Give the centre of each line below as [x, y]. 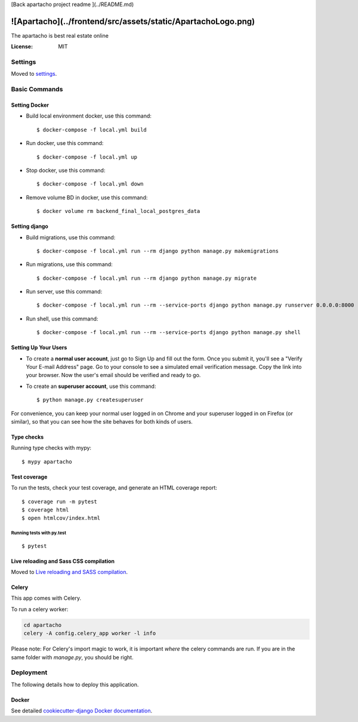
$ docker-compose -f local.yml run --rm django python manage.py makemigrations [158, 251]
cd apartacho [43, 625]
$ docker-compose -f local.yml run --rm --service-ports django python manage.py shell [169, 332]
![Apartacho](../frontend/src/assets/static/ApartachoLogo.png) [133, 21]
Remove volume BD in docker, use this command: [87, 198]
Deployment [29, 672]
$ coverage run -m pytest [60, 502]
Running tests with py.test [39, 533]
